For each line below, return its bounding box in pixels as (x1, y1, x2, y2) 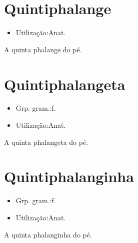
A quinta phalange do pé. (4, 44, 82, 54)
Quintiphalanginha (4, 166, 134, 187)
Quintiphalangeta (4, 73, 125, 94)
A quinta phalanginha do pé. (4, 229, 92, 239)
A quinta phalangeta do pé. (4, 136, 88, 147)
